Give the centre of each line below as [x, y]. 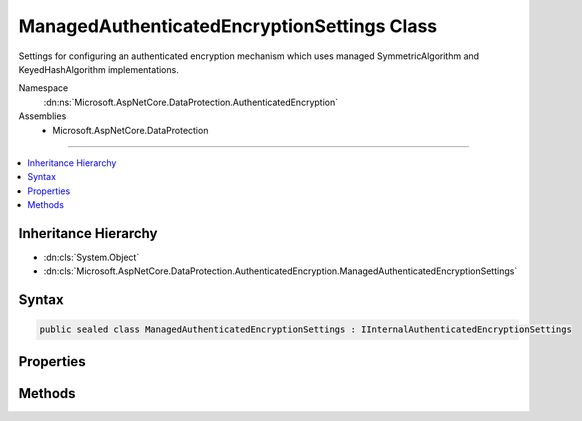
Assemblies [42, 116]
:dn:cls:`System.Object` [91, 257]
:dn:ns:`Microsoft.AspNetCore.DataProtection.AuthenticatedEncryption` [191, 102]
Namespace [43, 88]
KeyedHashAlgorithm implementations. [98, 69]
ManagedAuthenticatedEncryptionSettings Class [228, 26]
